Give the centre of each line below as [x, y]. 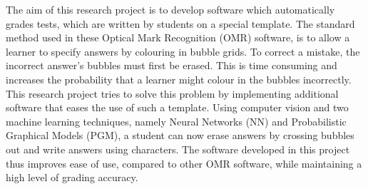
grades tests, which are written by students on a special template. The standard [180, 23]
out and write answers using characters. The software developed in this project [178, 149]
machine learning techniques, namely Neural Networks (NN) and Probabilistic [176, 121]
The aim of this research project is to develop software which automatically [170, 9]
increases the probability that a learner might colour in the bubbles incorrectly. [179, 79]
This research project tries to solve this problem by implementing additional [172, 93]
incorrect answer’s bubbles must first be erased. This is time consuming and [172, 65]
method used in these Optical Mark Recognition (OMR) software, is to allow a [178, 37]
